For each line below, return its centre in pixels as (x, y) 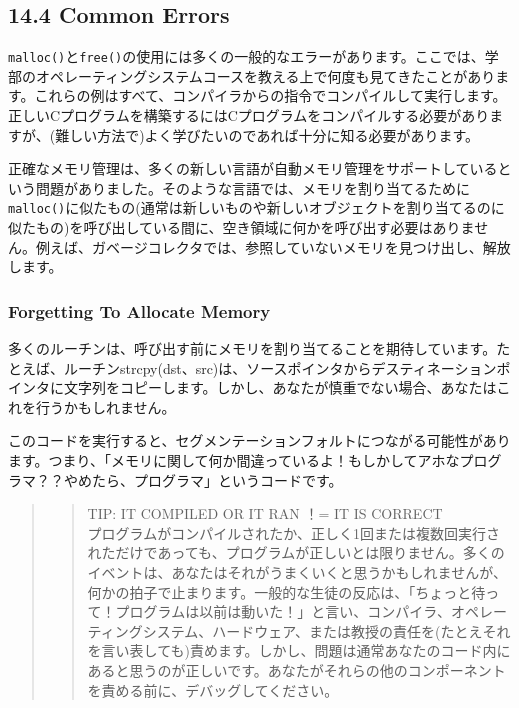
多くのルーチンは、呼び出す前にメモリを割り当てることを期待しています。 (252, 348)
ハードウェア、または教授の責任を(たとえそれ (361, 630)
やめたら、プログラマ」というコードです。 (203, 479)
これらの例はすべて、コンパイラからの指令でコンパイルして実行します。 (270, 95)
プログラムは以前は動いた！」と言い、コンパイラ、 (283, 611)
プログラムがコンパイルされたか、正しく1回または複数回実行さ (293, 532)
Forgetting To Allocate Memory (139, 310)
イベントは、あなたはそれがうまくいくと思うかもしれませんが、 (297, 572)
